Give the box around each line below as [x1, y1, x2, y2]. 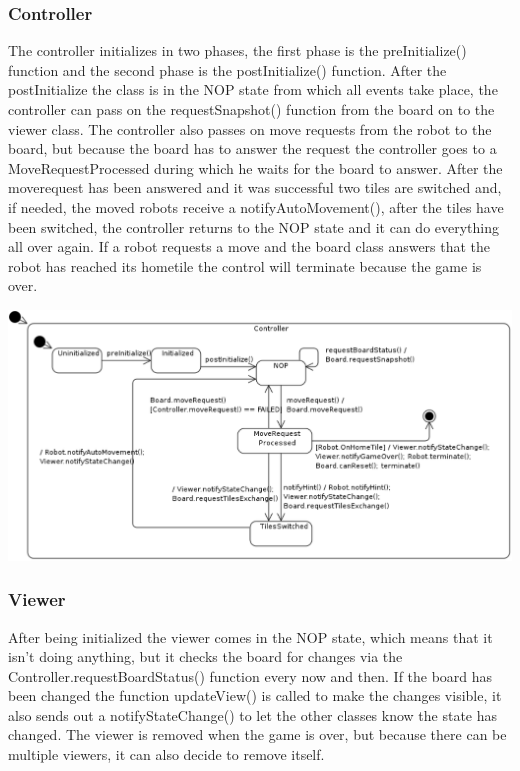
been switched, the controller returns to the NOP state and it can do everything [8, 216, 500, 237]
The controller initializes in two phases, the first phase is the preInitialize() [8, 40, 467, 61]
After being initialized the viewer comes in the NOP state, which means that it [8, 626, 493, 647]
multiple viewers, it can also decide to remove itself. [8, 744, 325, 765]
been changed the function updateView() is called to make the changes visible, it [8, 685, 502, 706]
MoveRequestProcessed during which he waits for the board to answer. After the [8, 157, 503, 178]
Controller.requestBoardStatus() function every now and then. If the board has [8, 665, 493, 686]
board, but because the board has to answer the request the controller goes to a [8, 138, 497, 159]
